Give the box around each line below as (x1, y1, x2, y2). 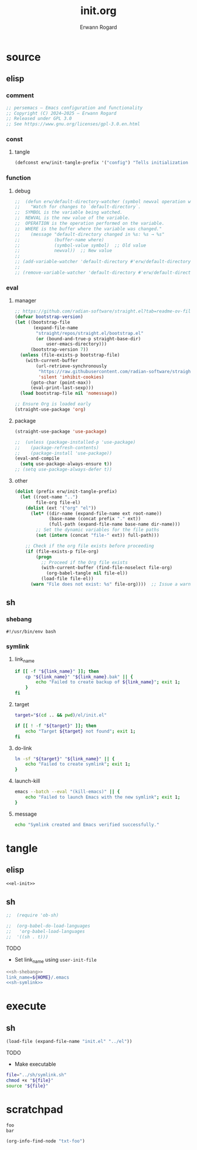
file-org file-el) (36, 499, 81, 506)
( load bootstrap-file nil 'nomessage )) (20, 390, 118, 397)
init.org (80, 4, 117, 18)
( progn (36, 554, 52, 560)
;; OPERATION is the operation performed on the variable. (14, 221, 165, 227)
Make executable (14, 1061, 57, 1068)
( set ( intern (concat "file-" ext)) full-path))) (36, 533, 159, 539)
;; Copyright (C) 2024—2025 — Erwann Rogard (6, 110, 117, 116)
